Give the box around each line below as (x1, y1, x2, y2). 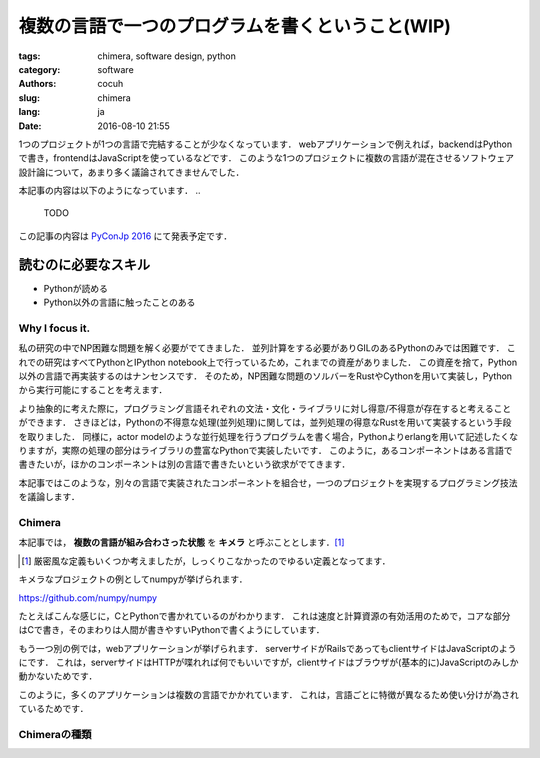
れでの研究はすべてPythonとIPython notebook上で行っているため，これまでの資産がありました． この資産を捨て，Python (18, 356, 518, 368)
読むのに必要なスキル (18, 256, 150, 273)
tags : (18, 50, 41, 62)
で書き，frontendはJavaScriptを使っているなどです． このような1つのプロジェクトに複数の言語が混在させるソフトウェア (18, 152, 515, 164)
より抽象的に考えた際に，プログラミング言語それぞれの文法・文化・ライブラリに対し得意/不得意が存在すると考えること (18, 402, 512, 414)
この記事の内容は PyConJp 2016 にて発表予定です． (18, 230, 233, 242)
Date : (18, 120, 42, 132)
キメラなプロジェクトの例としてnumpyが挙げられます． (18, 573, 248, 585)
